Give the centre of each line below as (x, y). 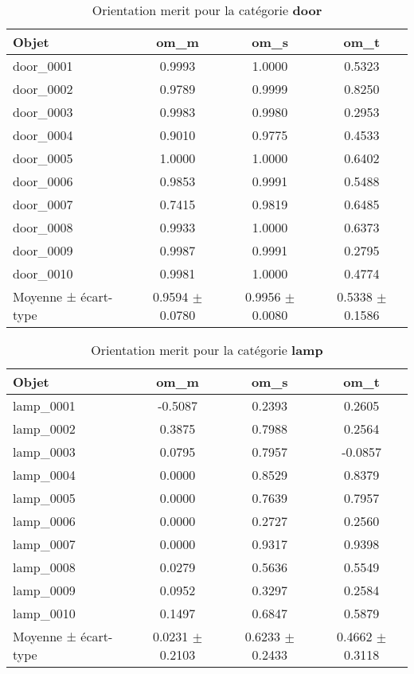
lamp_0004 (44, 475)
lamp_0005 (44, 498)
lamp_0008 (44, 567)
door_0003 (43, 112)
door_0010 (43, 273)
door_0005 (43, 158)
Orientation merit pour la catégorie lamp (207, 350)
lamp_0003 (44, 452)
